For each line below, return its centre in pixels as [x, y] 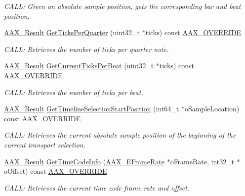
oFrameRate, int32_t [202, 161]
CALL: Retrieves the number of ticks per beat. [74, 92]
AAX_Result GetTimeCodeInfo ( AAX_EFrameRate [84, 161]
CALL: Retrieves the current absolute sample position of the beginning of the [120, 135]
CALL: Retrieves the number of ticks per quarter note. [86, 49]
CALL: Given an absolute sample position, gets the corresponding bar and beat [122, 6]
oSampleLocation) [212, 109]
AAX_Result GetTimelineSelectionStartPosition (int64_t [92, 109]
